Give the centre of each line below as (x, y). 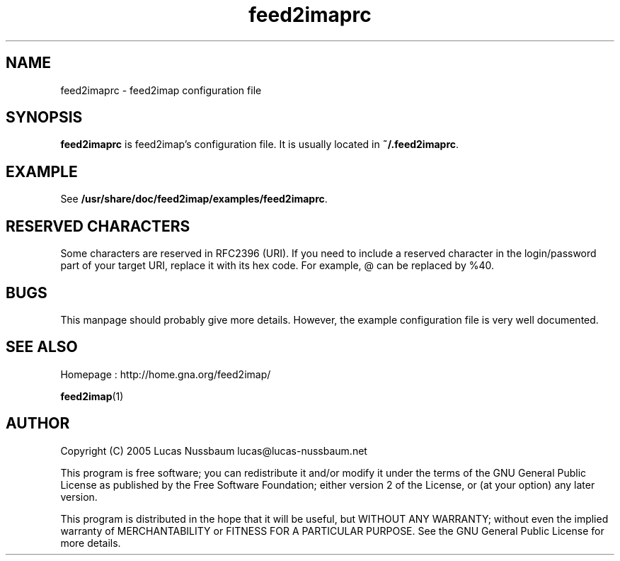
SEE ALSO (42, 347)
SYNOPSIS (44, 118)
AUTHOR (38, 424)
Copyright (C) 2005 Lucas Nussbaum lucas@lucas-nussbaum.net (214, 450)
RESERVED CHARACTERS (98, 226)
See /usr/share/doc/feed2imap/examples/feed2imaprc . (194, 199)
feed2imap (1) (92, 396)
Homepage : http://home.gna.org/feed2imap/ (166, 374)
